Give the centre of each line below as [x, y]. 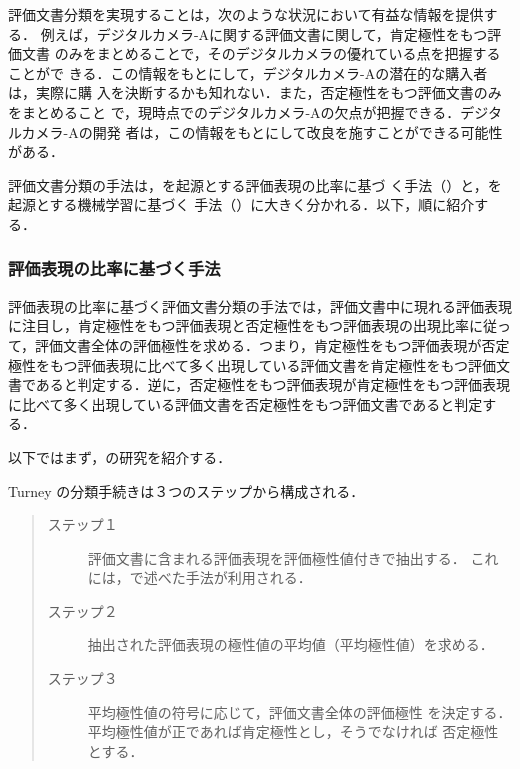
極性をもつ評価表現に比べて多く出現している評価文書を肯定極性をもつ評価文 [259, 364]
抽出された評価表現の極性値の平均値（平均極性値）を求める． [290, 644]
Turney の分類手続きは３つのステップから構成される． [186, 490]
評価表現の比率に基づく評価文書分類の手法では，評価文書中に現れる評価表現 [260, 305]
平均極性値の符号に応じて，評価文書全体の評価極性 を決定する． [299, 711]
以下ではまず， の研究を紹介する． [120, 456]
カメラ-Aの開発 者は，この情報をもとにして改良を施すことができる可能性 [262, 131]
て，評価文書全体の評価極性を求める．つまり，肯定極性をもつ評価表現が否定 [259, 344]
